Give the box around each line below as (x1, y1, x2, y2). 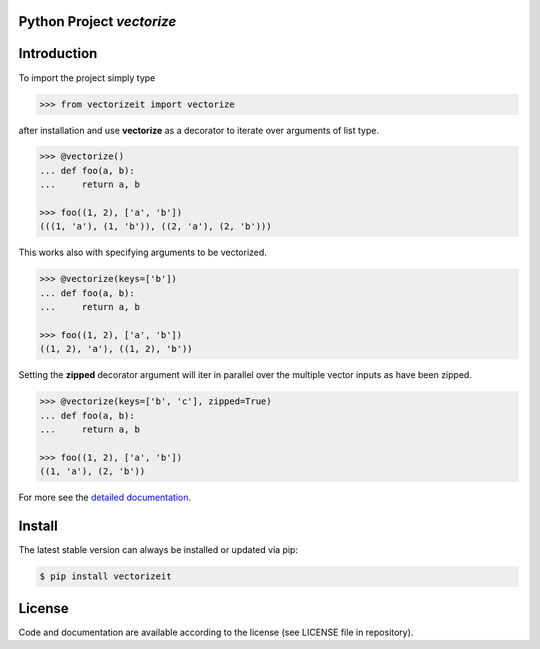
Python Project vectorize (18, 13, 177, 30)
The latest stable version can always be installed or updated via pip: (18, 544, 299, 556)
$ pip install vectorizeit (39, 571, 172, 582)
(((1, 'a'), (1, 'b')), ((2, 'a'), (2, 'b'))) (39, 221, 272, 232)
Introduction (18, 45, 98, 62)
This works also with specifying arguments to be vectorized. (18, 246, 267, 259)
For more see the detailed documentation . (18, 491, 192, 504)
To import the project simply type (18, 71, 156, 84)
